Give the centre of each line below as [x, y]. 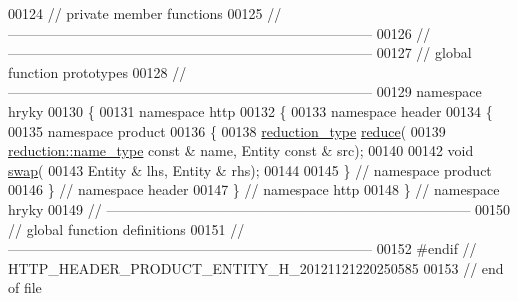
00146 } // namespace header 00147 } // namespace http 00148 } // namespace [254, 189]
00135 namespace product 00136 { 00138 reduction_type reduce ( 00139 [227, 130]
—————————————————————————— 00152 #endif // [242, 248]
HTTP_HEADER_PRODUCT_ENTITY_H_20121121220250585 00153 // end [256, 267]
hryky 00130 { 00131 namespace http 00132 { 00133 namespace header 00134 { [250, 110]
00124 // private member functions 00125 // [145, 13]
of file [25, 287]
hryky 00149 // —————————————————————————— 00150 [259, 208]
